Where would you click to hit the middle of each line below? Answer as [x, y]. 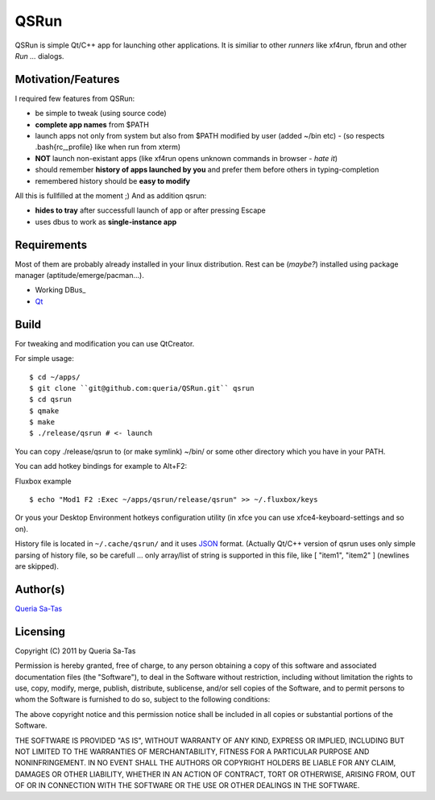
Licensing [40, 631]
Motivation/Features [67, 79]
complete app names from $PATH [92, 124]
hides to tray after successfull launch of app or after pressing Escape [150, 210]
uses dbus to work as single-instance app [106, 222]
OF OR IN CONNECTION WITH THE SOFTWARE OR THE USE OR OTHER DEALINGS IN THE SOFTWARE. [187, 785]
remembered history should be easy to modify [113, 180]
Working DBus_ [60, 290]
